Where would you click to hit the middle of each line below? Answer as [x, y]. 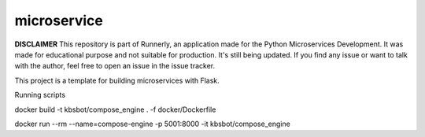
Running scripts [40, 95]
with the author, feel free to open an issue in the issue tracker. [115, 66]
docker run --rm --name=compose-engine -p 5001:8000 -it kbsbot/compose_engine [152, 124]
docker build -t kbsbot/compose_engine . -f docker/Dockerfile [115, 109]
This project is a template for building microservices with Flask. [117, 80]
